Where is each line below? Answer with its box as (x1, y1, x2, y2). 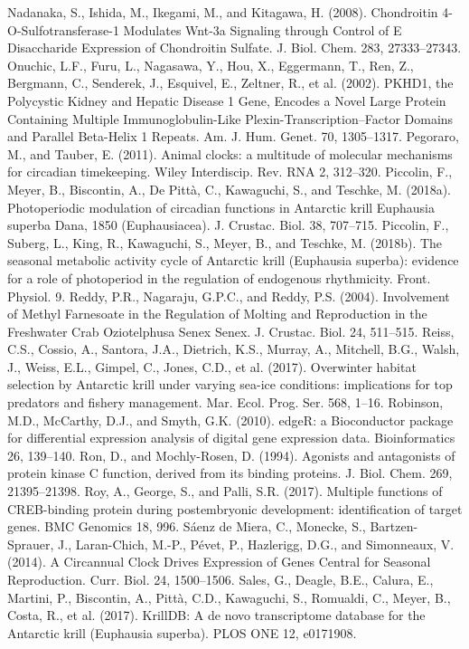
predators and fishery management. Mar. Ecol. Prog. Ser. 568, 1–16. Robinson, (7, 393, 444, 412)
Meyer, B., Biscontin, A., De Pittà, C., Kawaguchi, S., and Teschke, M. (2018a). (7, 179, 451, 198)
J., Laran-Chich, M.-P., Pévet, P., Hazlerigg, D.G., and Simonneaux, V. (58, 534, 455, 553)
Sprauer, (7, 534, 54, 553)
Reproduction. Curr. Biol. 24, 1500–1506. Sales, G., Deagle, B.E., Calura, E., (7, 570, 434, 588)
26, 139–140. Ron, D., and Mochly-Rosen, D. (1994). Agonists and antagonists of (7, 445, 455, 464)
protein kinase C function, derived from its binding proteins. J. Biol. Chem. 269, (7, 463, 453, 482)
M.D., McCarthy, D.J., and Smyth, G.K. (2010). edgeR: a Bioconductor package (7, 410, 454, 429)
